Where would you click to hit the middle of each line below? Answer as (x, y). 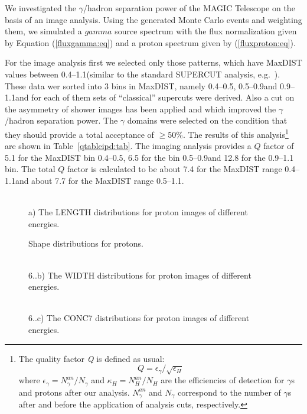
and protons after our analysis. (74, 392)
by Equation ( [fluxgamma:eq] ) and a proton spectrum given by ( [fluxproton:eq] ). (150, 42)
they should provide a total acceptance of (79, 134)
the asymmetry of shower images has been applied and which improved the (141, 109)
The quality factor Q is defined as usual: (92, 358)
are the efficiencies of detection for (223, 380)
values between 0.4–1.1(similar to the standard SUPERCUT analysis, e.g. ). (143, 74)
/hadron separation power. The (61, 120)
